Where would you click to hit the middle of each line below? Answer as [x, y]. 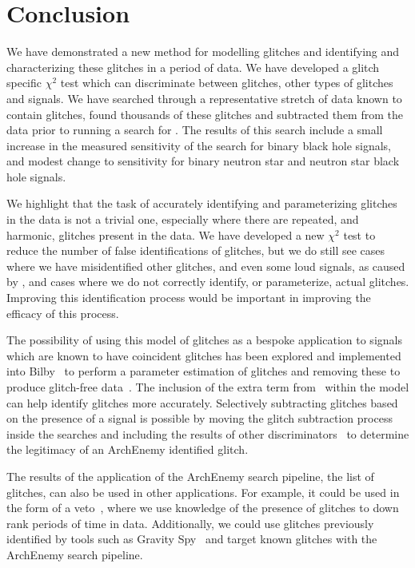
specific [24, 83]
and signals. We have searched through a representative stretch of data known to [204, 98]
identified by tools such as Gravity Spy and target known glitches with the [192, 539]
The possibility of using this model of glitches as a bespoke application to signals [204, 340]
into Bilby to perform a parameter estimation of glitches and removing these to [204, 371]
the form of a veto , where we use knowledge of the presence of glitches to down [203, 508]
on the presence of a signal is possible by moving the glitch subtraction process [200, 418]
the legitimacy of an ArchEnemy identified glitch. [128, 449]
